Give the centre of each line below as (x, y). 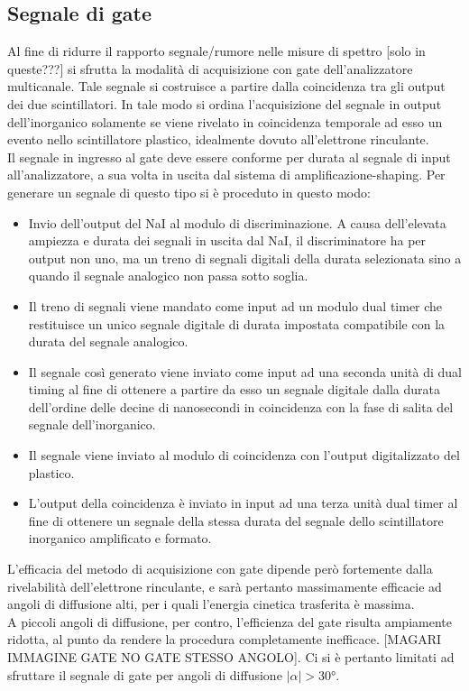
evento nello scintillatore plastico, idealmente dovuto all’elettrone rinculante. (218, 139)
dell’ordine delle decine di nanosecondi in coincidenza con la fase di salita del (241, 406)
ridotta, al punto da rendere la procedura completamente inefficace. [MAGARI (225, 639)
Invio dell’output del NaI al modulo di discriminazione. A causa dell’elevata (237, 222)
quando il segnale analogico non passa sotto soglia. (168, 276)
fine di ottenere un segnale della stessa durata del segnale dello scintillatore (236, 520)
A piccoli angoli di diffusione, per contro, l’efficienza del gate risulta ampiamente (230, 621)
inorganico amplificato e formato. (120, 538)
